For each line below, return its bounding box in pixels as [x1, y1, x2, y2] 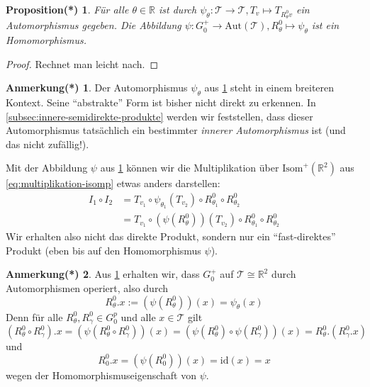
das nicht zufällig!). [6, 136, 89, 151]
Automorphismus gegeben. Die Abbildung [6, 18, 181, 33]
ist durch [159, 2, 197, 16]
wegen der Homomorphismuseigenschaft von [6, 367, 197, 382]
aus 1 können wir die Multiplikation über [100, 160, 279, 175]
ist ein [311, 18, 340, 33]
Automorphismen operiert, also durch [6, 280, 168, 295]
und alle [120, 309, 156, 324]
